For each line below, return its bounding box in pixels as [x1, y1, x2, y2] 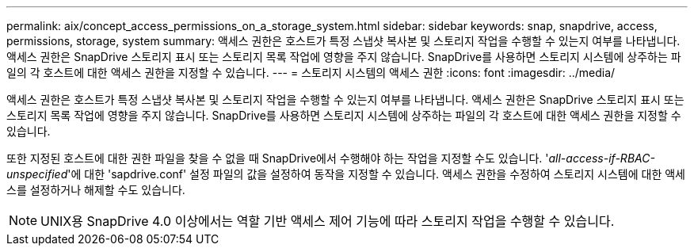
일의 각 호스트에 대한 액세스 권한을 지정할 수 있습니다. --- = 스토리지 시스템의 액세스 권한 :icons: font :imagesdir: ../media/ [6, 66, 616, 79]
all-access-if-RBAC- [548, 151, 655, 165]
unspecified [6, 167, 68, 181]
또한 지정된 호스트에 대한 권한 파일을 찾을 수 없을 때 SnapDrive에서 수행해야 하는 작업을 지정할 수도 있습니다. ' [6, 151, 549, 165]
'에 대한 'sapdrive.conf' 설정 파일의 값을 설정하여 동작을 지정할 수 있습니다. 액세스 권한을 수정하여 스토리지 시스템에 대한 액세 [67, 167, 685, 181]
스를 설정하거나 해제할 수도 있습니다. [6, 183, 185, 197]
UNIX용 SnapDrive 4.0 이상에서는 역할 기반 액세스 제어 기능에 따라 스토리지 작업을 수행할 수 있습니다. [40, 213, 615, 229]
